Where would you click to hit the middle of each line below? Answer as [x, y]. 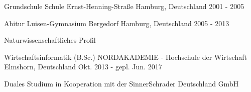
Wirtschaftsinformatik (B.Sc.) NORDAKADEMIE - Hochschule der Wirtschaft [125, 57]
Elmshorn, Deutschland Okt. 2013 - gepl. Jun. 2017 [83, 67]
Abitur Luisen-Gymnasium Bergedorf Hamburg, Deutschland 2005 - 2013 [117, 23]
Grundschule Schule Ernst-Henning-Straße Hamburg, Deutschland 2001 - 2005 [124, 6]
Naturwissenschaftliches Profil [50, 40]
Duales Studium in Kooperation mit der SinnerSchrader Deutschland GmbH [121, 83]
